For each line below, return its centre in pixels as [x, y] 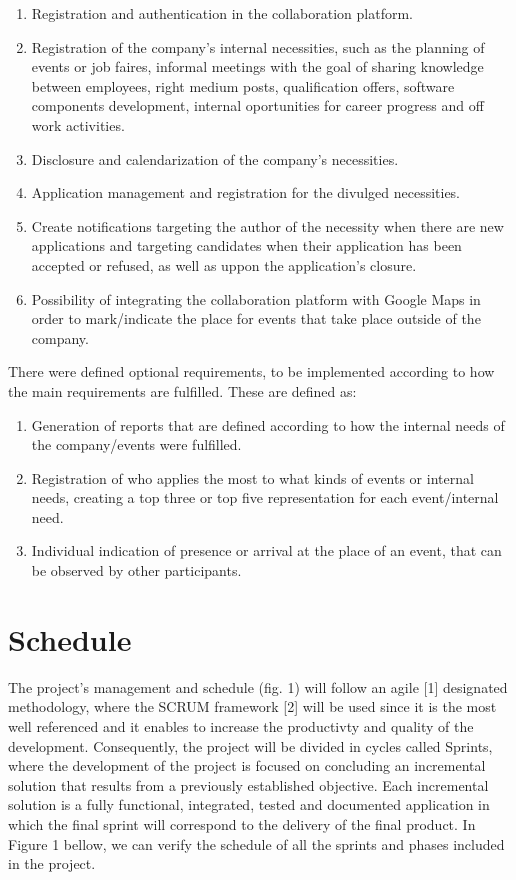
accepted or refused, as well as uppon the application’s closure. [224, 264]
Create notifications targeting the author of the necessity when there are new [267, 225]
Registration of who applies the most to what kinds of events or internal [252, 477]
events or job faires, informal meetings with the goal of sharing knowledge [257, 66]
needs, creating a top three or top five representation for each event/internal [265, 497]
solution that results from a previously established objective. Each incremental [248, 784]
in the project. [52, 863]
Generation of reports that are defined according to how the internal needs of [268, 424]
